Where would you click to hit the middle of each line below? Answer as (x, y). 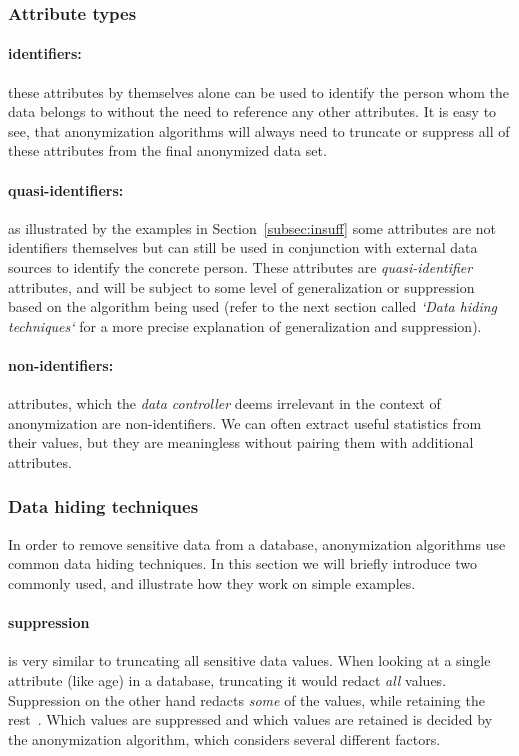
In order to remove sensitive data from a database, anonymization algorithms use (257, 543)
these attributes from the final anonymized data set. (167, 150)
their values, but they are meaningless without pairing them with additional (241, 442)
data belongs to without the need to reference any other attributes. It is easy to (252, 111)
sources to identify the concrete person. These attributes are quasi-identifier (240, 267)
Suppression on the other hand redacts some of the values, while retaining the (246, 699)
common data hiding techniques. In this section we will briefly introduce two (242, 563)
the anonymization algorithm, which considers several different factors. (224, 738)
